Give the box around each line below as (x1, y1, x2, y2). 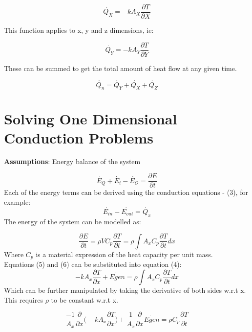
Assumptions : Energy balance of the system (4, 156, 141, 166)
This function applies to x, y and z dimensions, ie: (4, 25, 154, 35)
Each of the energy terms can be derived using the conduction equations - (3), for (4, 187, 248, 197)
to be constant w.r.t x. (51, 294, 118, 305)
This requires (4, 294, 43, 305)
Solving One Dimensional (4, 108, 177, 128)
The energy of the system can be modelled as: (4, 216, 141, 226)
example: (4, 196, 31, 207)
